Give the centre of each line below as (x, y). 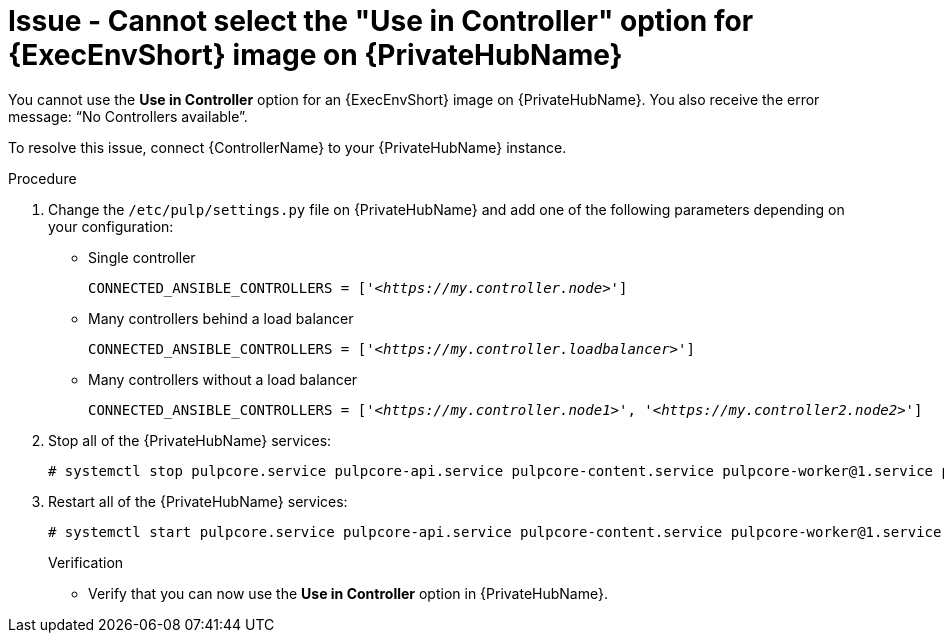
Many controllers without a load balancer (223, 379)
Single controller (142, 257)
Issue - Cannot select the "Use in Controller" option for (381, 21)
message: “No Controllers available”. (128, 116)
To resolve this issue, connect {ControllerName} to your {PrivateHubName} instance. (287, 147)
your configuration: (111, 226)
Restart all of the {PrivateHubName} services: (198, 501)
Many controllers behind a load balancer (221, 318)
